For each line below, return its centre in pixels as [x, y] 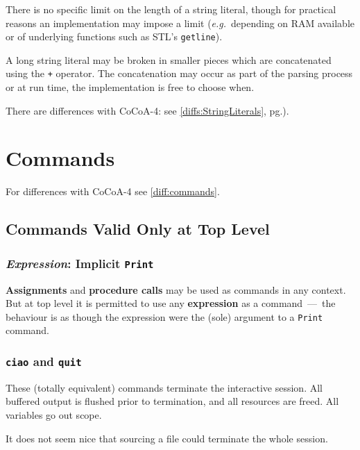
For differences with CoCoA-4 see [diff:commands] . [113, 191]
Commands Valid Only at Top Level [138, 229]
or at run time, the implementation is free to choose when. [130, 87]
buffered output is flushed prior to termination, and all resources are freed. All [172, 401]
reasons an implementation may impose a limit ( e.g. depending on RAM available [180, 23]
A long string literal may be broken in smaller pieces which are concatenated [169, 59]
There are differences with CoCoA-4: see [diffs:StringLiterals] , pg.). [147, 110]
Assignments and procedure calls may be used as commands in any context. [176, 289]
